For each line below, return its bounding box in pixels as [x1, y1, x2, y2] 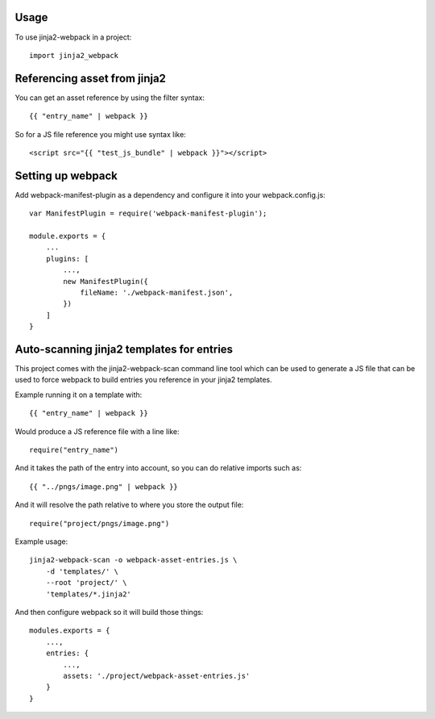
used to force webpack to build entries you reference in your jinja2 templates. [14, 375, 273, 385]
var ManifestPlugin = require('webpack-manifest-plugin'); [29, 209, 267, 218]
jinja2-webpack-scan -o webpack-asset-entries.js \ [29, 555, 238, 565]
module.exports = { [29, 232, 106, 241]
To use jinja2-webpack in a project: [14, 32, 132, 42]
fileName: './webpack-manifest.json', [80, 288, 234, 298]
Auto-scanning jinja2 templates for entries [14, 343, 234, 356]
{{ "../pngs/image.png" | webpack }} [29, 482, 179, 491]
